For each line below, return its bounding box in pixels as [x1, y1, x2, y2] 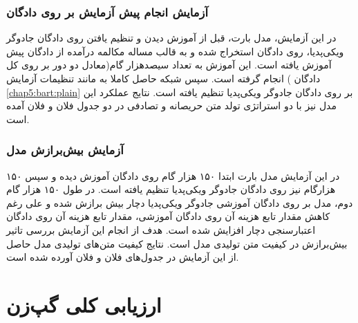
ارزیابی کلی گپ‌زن [6, 290, 162, 318]
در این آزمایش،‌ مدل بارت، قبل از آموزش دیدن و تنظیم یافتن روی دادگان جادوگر [6, 30, 337, 45]
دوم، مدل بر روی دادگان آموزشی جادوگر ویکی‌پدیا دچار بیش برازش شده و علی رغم [6, 195, 353, 210]
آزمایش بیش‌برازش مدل [6, 141, 124, 158]
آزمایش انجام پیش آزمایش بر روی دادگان [6, 3, 209, 20]
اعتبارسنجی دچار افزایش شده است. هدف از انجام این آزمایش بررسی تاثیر [6, 222, 316, 237]
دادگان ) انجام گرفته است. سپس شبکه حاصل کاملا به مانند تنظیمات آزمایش [6, 71, 321, 85]
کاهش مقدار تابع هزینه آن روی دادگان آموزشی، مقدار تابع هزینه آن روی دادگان [6, 209, 330, 223]
